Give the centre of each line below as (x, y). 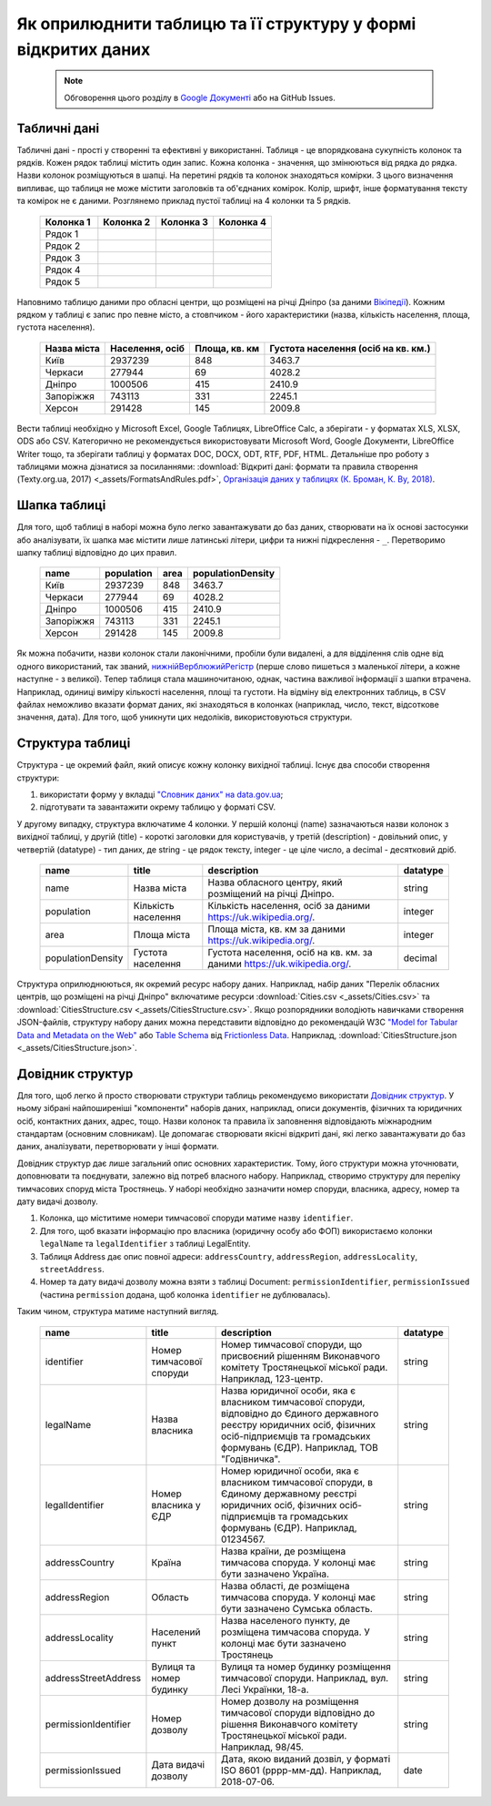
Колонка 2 (127, 221)
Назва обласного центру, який (275, 882)
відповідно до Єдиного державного (300, 1413)
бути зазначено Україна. (276, 1574)
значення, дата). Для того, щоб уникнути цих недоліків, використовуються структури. (185, 717)
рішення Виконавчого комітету (290, 1724)
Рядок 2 (63, 246)
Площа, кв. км (227, 348)
